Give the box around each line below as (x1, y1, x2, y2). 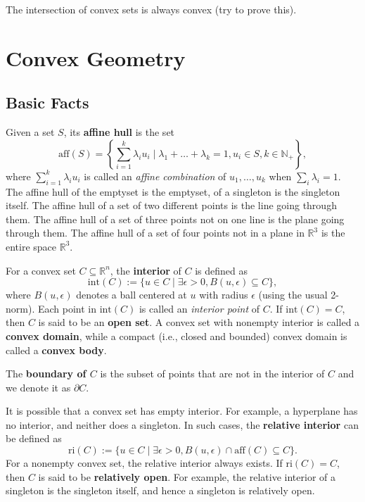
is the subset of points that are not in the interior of (100, 366, 325, 381)
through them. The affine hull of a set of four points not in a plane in (6, 225, 305, 240)
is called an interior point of (139, 301, 260, 315)
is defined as (195, 263, 248, 277)
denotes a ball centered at (76, 287, 187, 302)
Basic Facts (6, 92, 89, 113)
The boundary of (6, 366, 87, 381)
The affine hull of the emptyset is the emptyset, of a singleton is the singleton (6, 184, 340, 199)
